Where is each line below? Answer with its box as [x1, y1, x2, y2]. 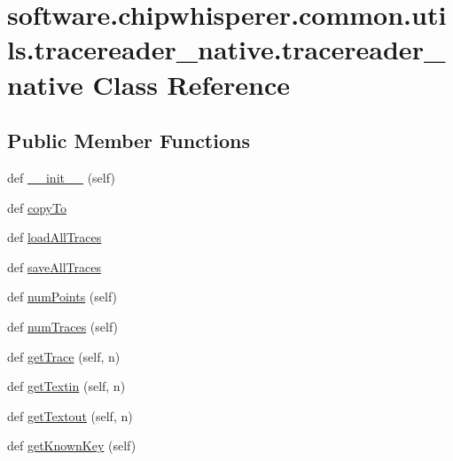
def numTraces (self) [7, 316, 119, 335]
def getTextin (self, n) [7, 377, 126, 395]
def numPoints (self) [7, 287, 118, 306]
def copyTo [7, 198, 66, 216]
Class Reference [92, 66, 291, 102]
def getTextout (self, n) [7, 406, 133, 425]
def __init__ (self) [7, 168, 115, 186]
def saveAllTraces [7, 257, 101, 276]
